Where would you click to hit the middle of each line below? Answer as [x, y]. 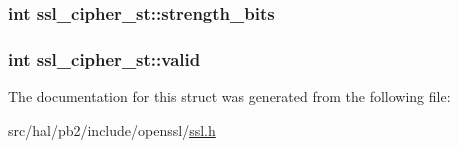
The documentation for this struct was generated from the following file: [229, 96]
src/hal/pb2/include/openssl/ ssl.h [112, 129]
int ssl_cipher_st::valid [104, 58]
